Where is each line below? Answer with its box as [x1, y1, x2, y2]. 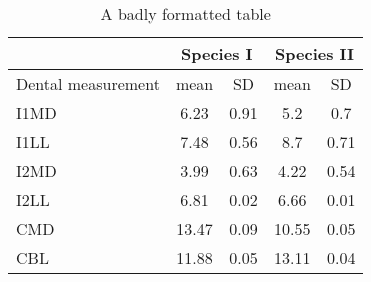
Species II [275, 42, 355, 65]
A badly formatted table [100, 2, 271, 25]
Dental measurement [16, 72, 160, 95]
